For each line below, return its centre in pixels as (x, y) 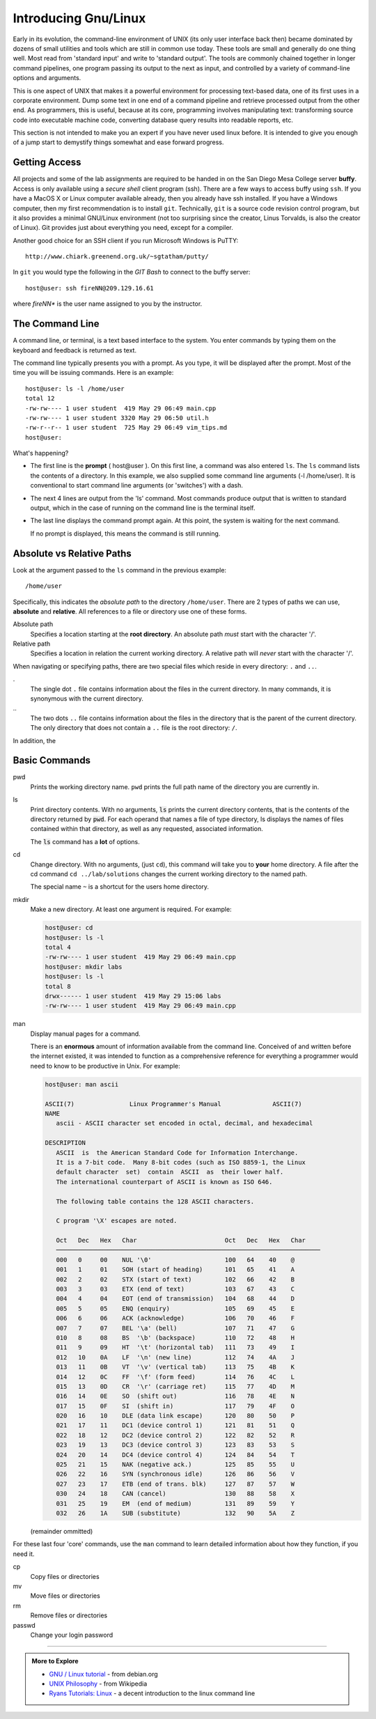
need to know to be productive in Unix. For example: (105, 1066)
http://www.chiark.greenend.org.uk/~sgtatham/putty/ (117, 257)
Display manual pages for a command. (85, 1034)
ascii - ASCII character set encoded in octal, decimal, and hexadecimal (185, 1123)
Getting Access (47, 163)
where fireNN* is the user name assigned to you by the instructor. (108, 304)
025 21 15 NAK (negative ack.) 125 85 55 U (175, 1465)
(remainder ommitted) (62, 1531)
